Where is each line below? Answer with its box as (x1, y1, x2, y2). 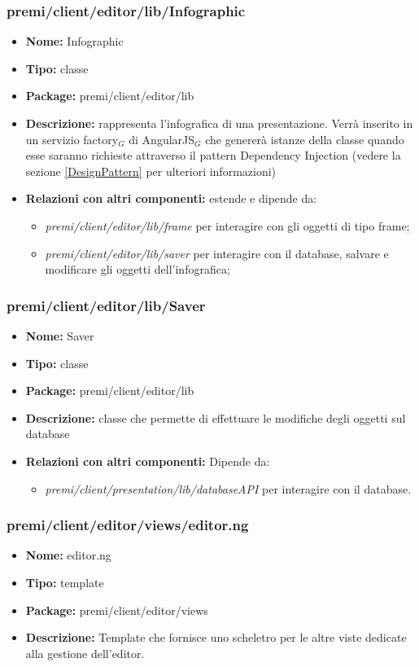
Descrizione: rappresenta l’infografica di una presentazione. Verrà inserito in (25, 115, 413, 131)
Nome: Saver (25, 327, 94, 344)
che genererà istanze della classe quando (205, 130, 404, 147)
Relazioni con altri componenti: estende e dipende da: (25, 190, 317, 207)
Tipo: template (25, 573, 104, 590)
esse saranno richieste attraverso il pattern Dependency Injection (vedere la (25, 147, 401, 164)
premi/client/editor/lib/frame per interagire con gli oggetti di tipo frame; (45, 217, 410, 234)
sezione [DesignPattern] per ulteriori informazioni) (25, 162, 277, 179)
